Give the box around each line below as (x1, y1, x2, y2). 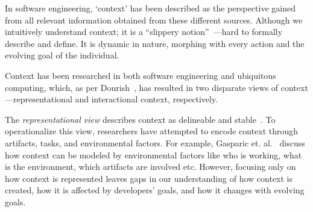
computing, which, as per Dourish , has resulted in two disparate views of (5, 81, 279, 93)
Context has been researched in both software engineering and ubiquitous (5, 69, 276, 81)
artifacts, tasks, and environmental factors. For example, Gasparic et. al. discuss (5, 136, 305, 149)
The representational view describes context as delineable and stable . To (5, 113, 276, 125)
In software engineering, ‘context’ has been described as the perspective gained (5, 2, 296, 14)
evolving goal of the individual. (5, 49, 119, 61)
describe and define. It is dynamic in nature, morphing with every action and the (5, 37, 305, 49)
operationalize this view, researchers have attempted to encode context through (5, 125, 299, 137)
